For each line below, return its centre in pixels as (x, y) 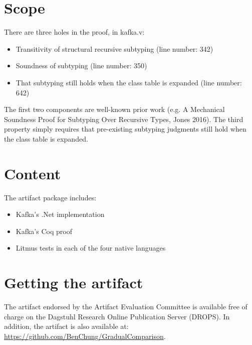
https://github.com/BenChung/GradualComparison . (85, 336)
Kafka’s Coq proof (44, 231)
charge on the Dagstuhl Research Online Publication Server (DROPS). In (117, 316)
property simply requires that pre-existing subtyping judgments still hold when (125, 129)
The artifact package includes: (50, 197)
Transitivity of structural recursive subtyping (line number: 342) (114, 48)
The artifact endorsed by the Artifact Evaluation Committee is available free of (126, 307)
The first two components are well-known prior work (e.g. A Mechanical (114, 109)
